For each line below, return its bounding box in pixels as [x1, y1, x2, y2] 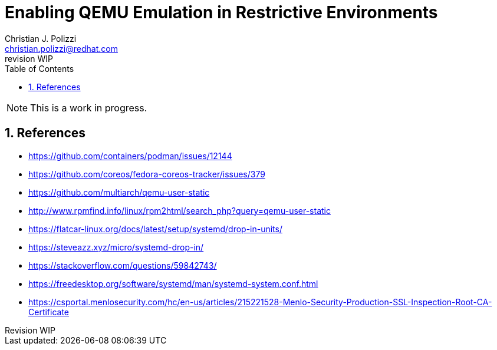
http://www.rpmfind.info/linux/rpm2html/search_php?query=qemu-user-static [28, 205, 331, 216]
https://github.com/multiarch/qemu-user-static [28, 187, 210, 197]
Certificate [28, 306, 70, 317]
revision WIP [5, 53, 54, 64]
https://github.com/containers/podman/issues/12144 [28, 150, 232, 161]
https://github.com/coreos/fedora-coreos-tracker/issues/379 [28, 169, 265, 179]
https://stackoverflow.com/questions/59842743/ [28, 260, 217, 270]
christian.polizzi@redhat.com [5, 43, 118, 54]
